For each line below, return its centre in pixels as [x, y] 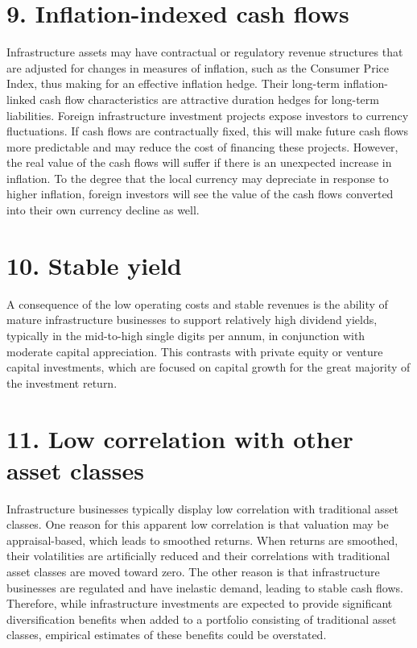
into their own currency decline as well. [103, 210]
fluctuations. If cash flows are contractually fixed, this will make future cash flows [208, 131]
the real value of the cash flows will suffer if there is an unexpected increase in [199, 162]
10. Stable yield [94, 265]
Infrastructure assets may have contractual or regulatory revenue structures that [205, 52]
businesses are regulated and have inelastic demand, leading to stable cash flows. [205, 587]
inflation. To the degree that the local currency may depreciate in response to [198, 178]
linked [21, 99]
